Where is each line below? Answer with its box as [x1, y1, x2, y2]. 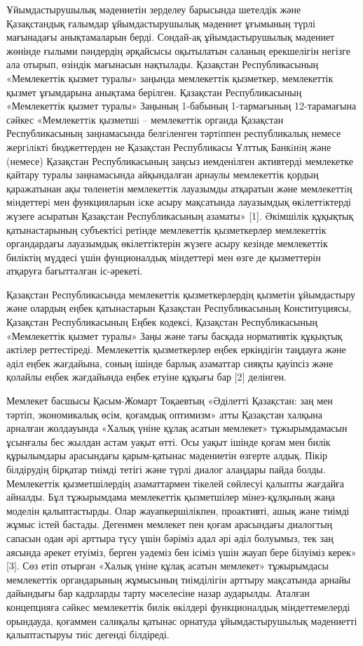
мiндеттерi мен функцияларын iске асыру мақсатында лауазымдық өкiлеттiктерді [6, 195, 351, 209]
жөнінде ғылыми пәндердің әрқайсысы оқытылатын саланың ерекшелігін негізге [6, 43, 350, 58]
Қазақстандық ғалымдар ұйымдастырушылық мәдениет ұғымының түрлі [6, 15, 315, 30]
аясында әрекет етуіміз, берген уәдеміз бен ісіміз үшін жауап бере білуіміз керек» [6, 544, 357, 559]
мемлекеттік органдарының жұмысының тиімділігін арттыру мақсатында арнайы [6, 572, 351, 586]
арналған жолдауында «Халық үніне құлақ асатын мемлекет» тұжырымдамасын [6, 421, 348, 435]
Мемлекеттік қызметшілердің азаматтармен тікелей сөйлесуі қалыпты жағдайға [6, 475, 345, 490]
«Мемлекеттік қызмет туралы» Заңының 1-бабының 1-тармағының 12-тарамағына [6, 98, 357, 113]
